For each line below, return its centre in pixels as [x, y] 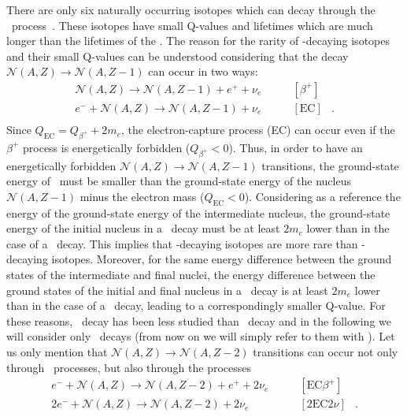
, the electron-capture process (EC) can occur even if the [258, 130]
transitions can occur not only [326, 351]
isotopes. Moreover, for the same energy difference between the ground [222, 259]
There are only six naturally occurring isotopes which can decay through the [191, 9]
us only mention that [57, 351]
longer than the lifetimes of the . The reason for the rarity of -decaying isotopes [198, 41]
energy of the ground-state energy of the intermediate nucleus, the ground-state [198, 212]
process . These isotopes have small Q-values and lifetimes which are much [192, 25]
